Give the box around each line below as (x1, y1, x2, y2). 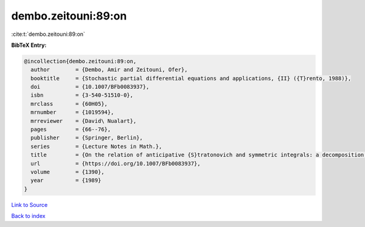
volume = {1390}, (30, 169, 105, 175)
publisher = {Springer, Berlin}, (30, 134, 143, 141)
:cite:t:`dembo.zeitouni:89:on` (11, 30, 85, 38)
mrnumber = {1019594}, (30, 109, 114, 116)
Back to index (11, 212, 46, 220)
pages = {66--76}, (30, 126, 111, 133)
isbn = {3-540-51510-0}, (30, 92, 134, 99)
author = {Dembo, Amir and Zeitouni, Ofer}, (30, 66, 188, 73)
